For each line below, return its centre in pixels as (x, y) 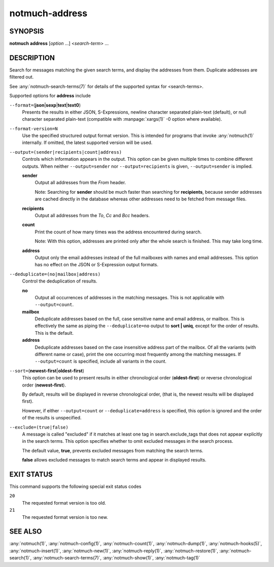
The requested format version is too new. (65, 517)
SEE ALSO (26, 532)
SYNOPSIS (27, 31)
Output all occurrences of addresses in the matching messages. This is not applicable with (129, 297)
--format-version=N (33, 129)
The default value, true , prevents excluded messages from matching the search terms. (113, 450)
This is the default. (54, 333)
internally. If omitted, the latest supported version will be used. (87, 143)
